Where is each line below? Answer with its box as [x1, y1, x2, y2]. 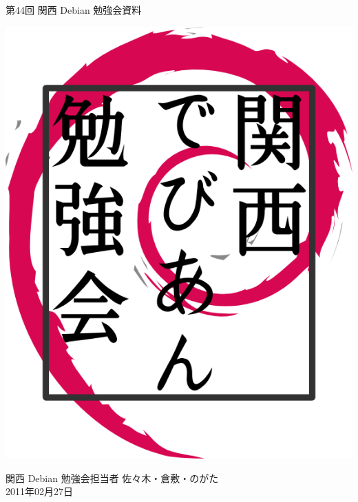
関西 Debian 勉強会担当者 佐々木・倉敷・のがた [6, 470, 219, 485]
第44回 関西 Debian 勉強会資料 [6, 3, 142, 17]
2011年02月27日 [6, 484, 73, 499]
